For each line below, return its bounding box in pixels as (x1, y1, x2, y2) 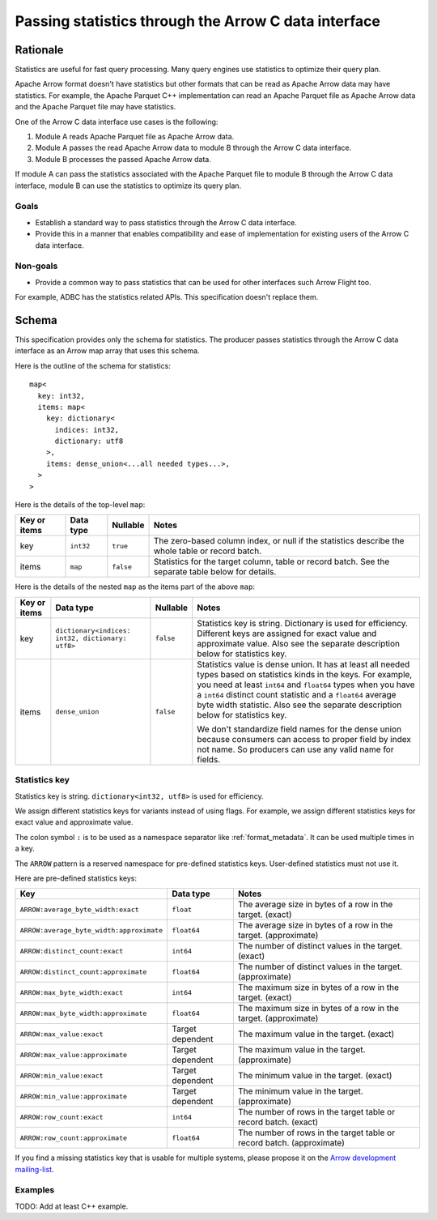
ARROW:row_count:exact (19, 1112, 104, 1121)
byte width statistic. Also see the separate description (197, 699, 402, 710)
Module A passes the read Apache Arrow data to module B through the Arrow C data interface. (35, 143, 352, 153)
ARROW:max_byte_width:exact (19, 988, 124, 996)
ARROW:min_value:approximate (19, 1092, 128, 1101)
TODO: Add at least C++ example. (15, 1201, 129, 1211)
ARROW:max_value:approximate (19, 1050, 128, 1059)
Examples (15, 1184, 55, 1196)
